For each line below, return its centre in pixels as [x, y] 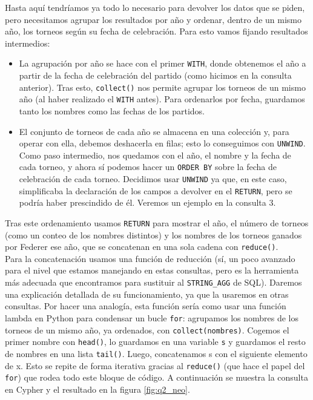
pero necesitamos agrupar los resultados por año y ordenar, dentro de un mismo [153, 19]
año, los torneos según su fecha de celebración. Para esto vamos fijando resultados [156, 31]
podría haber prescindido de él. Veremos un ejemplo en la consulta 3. [147, 202]
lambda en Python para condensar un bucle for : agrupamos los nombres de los [152, 317]
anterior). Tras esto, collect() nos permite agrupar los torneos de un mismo [162, 87]
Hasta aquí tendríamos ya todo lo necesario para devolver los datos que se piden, [155, 7]
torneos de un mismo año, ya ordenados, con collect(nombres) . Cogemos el [147, 330]
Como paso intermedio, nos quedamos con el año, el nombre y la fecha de [155, 155]
